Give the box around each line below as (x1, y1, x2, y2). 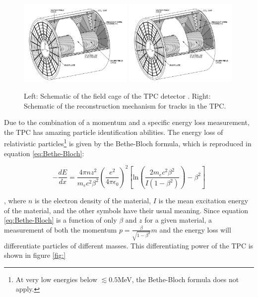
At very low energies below (15, 274, 98, 284)
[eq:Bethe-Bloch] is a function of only (4, 215, 117, 225)
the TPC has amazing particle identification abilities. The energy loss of (4, 126, 223, 137)
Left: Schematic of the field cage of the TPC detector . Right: (24, 90, 211, 101)
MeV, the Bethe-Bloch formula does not (118, 274, 239, 284)
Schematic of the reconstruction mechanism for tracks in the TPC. (24, 100, 226, 111)
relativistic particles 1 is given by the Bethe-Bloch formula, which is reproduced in (4, 137, 252, 148)
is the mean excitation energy (158, 195, 249, 206)
